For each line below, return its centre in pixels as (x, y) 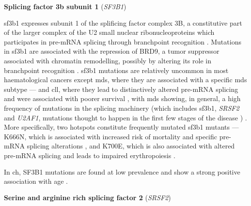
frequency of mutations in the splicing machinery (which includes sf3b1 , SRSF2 (122, 108)
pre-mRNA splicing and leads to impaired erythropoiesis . (90, 155)
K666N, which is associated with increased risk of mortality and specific (111, 136)
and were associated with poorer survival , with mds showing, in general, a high (122, 98)
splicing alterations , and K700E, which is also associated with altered (131, 146)
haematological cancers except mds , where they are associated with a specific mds (125, 80)
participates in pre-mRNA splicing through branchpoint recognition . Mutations (123, 41)
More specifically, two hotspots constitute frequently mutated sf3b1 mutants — (121, 127)
